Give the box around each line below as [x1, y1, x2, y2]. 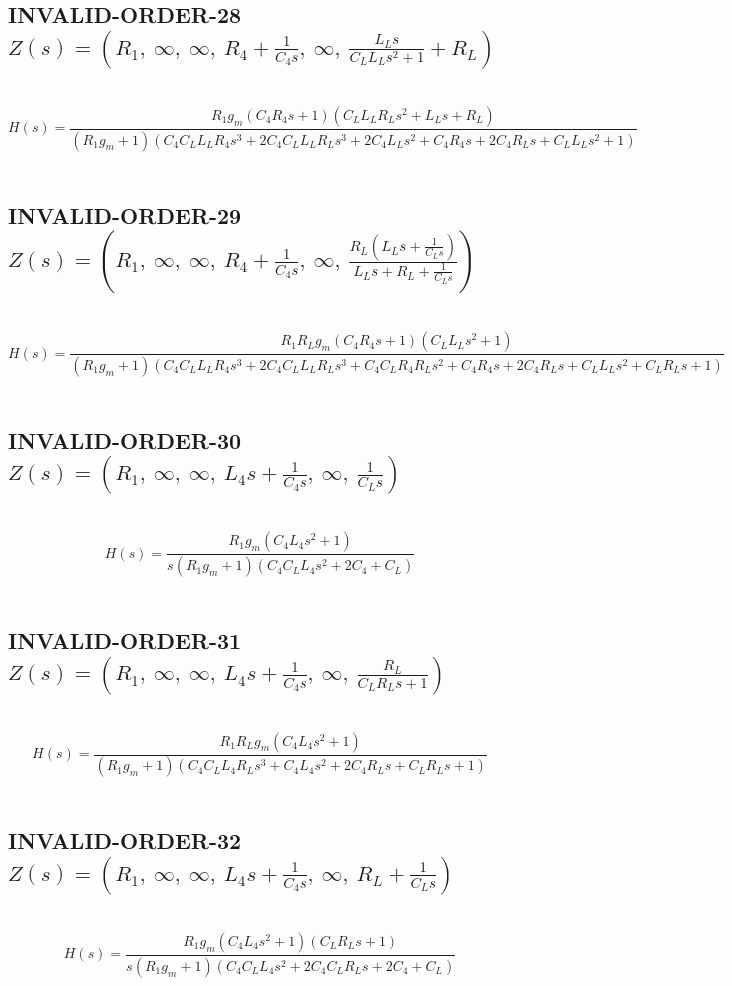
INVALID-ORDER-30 [8, 424, 242, 455]
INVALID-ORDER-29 [8, 199, 242, 230]
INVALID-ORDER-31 [8, 625, 242, 656]
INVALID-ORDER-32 [8, 825, 242, 856]
